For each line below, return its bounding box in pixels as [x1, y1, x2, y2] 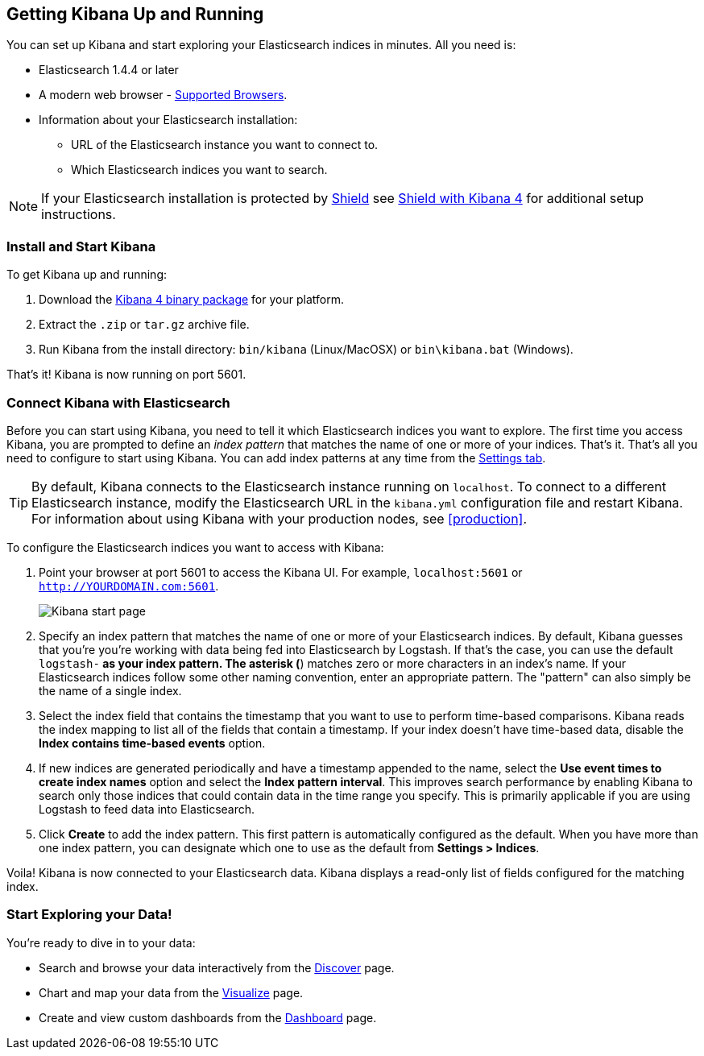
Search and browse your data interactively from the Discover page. [39, 960, 395, 975]
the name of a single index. [39, 683, 182, 698]
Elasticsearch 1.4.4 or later [39, 63, 179, 77]
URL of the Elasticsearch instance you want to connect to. [71, 138, 379, 152]
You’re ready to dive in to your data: [6, 935, 196, 950]
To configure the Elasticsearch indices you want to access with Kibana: [6, 540, 384, 554]
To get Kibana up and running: [6, 267, 168, 282]
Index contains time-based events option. [39, 735, 266, 750]
